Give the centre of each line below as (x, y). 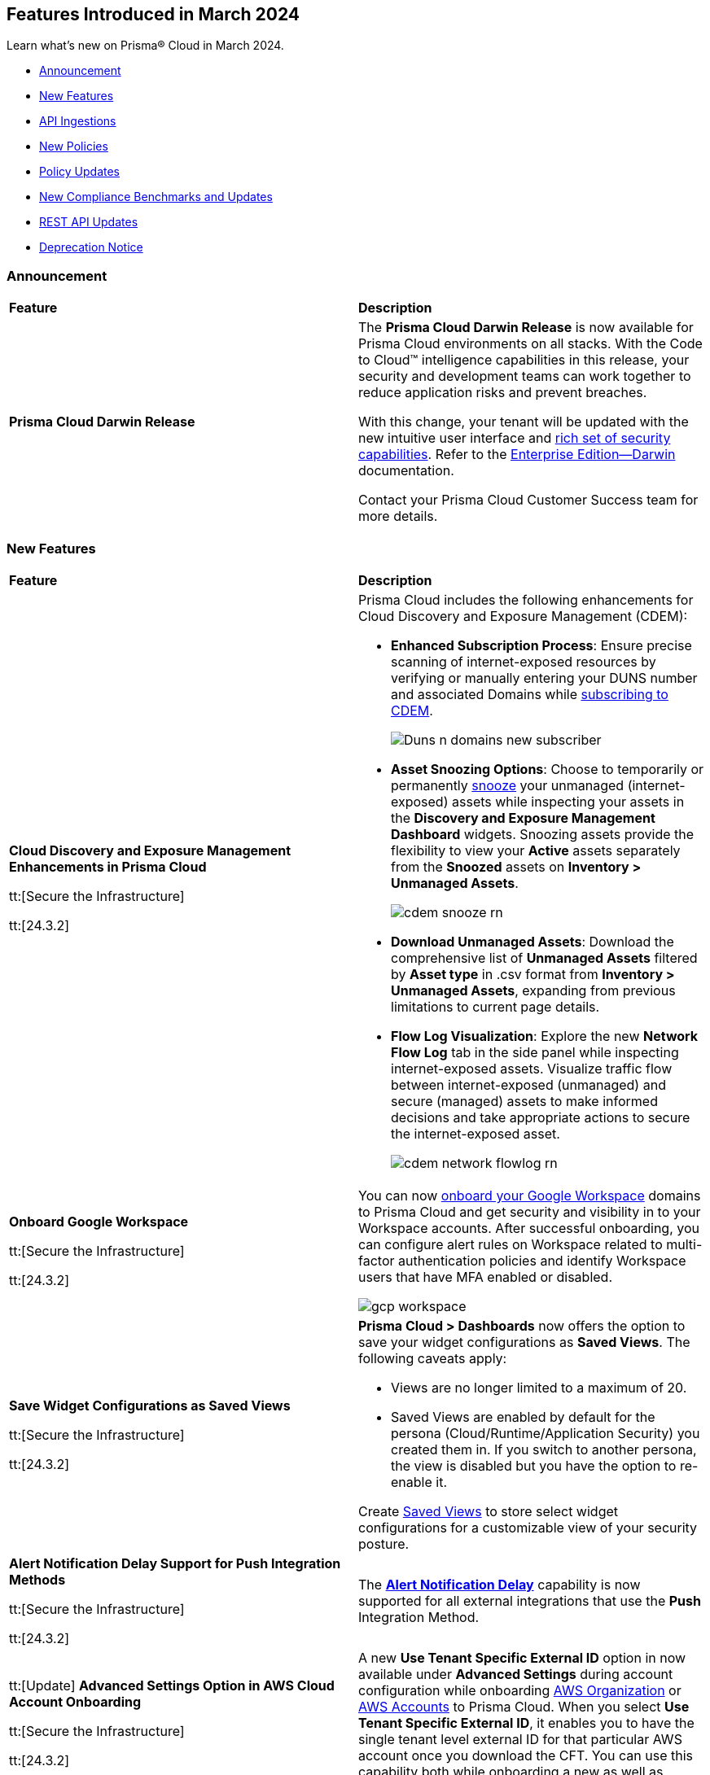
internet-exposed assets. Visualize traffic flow (532, 1068)
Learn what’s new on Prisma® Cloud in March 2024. (145, 46)
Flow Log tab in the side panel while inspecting (535, 1052)
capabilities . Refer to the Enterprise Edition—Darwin (517, 455)
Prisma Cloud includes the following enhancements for (526, 599)
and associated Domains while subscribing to (530, 694)
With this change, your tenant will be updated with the (524, 422)
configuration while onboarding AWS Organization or (520, 1690)
